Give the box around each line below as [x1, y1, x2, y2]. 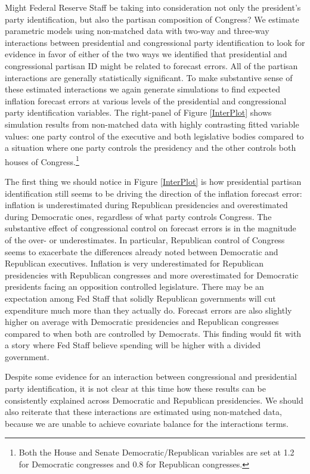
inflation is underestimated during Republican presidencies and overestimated [5, 199, 288, 211]
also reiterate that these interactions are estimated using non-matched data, [5, 405, 282, 418]
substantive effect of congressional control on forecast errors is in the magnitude [5, 222, 296, 234]
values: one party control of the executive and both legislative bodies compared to [5, 129, 304, 142]
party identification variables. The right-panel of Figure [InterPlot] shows [5, 106, 272, 119]
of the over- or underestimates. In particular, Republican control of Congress [5, 233, 285, 246]
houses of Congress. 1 [5, 153, 79, 168]
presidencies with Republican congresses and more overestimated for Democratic [5, 268, 299, 281]
